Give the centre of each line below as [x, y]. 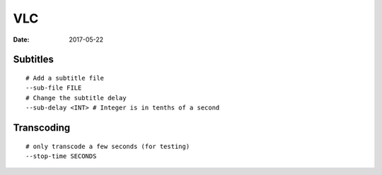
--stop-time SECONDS [61, 156]
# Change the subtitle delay [76, 98]
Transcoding [42, 127]
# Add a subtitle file [65, 78]
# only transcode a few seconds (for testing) [108, 146]
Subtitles [34, 60]
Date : [21, 40]
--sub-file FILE [54, 88]
